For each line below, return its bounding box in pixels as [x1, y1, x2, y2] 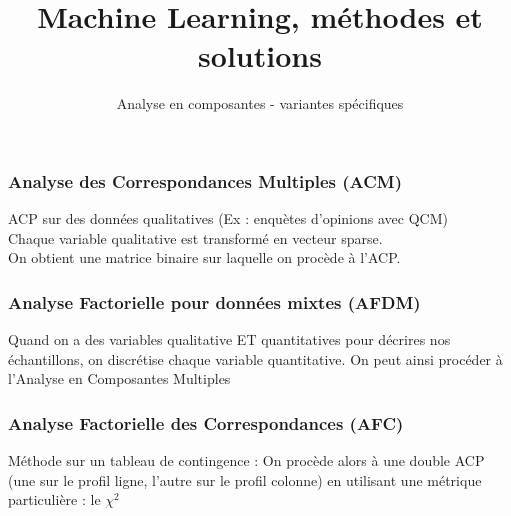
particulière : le [8, 489, 101, 510]
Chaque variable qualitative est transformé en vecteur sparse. [8, 227, 383, 248]
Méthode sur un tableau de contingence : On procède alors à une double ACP [8, 450, 485, 471]
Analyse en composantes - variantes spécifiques [116, 93, 404, 114]
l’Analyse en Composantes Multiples [8, 368, 231, 389]
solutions [198, 35, 322, 76]
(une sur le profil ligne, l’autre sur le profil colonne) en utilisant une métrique [8, 469, 482, 490]
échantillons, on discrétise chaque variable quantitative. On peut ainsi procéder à [8, 348, 503, 369]
